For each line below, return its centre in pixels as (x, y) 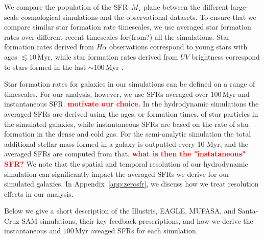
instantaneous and (33, 231)
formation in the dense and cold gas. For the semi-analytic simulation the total (128, 134)
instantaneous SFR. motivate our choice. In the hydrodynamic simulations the (131, 104)
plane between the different (186, 7)
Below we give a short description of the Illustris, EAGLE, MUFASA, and (120, 211)
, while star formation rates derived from (114, 56)
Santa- (248, 211)
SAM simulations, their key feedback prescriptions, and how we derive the (137, 220)
